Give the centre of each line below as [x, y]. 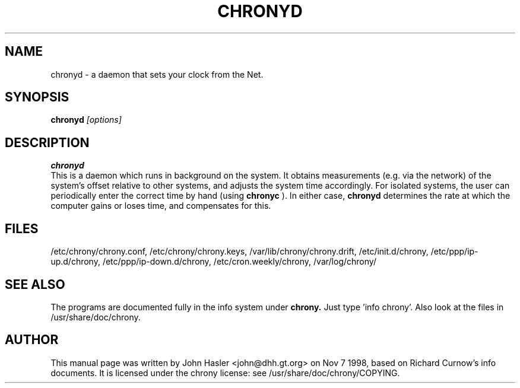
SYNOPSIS [37, 97]
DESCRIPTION [47, 142]
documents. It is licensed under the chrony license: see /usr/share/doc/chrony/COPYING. [225, 373]
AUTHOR [32, 340]
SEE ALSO [35, 284]
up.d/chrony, [75, 262]
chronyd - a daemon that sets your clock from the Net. [157, 74]
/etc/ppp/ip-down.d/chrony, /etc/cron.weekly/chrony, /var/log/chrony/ [239, 262]
